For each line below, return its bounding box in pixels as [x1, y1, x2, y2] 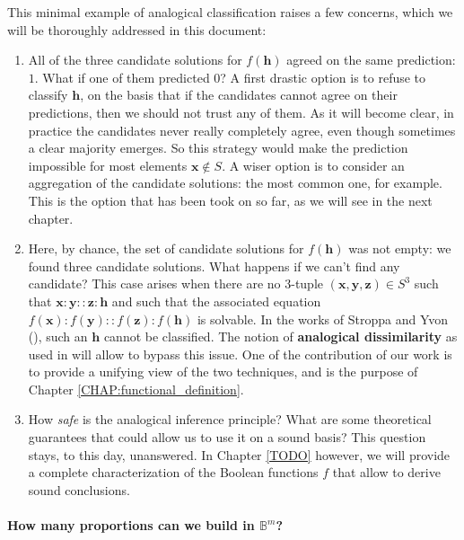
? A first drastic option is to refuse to [220, 67, 426, 86]
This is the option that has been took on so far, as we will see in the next [28, 190, 433, 209]
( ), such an [28, 327, 88, 346]
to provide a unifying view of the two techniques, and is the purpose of [28, 362, 418, 381]
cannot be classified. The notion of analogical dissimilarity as [103, 327, 458, 346]
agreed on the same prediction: [286, 50, 456, 69]
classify [28, 85, 68, 104]
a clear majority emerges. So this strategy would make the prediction [28, 138, 408, 157]
